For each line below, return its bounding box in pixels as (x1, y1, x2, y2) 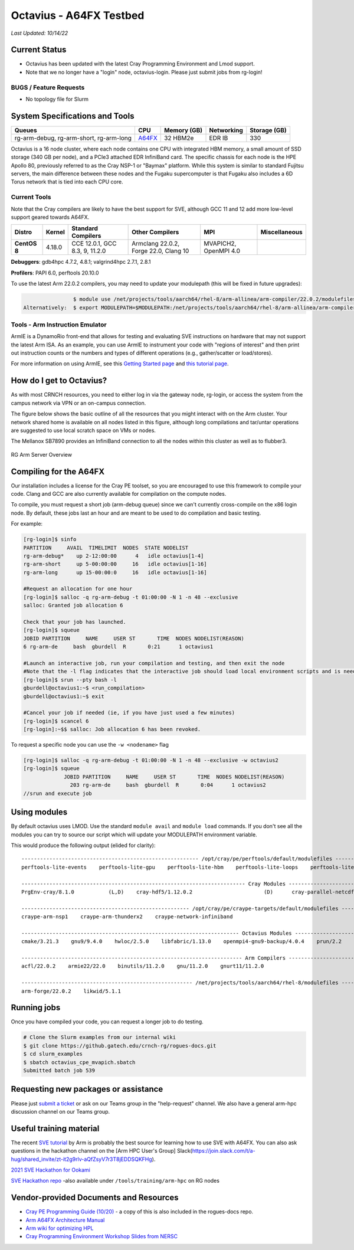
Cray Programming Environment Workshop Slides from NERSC (25, 1233, 178, 1240)
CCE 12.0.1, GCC (71, 240, 117, 248)
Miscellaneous (260, 228, 303, 236)
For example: (11, 520, 43, 528)
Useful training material (11, 1123, 100, 1133)
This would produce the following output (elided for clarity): (11, 842, 156, 849)
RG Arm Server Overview (11, 451, 72, 458)
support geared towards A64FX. (11, 213, 90, 221)
